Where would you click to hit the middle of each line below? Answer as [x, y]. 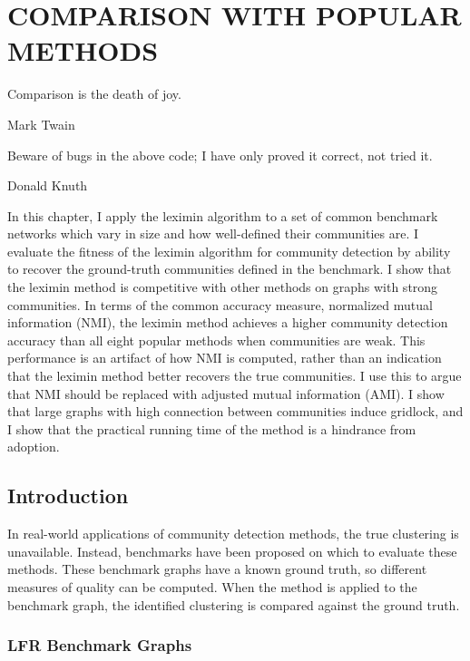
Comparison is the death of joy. [94, 94]
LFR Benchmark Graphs [100, 645]
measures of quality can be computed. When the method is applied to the [212, 586]
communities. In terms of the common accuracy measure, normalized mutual [220, 304]
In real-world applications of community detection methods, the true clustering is [233, 534]
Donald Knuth [48, 185]
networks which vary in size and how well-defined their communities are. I [213, 233]
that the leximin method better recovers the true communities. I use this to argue [235, 376]
